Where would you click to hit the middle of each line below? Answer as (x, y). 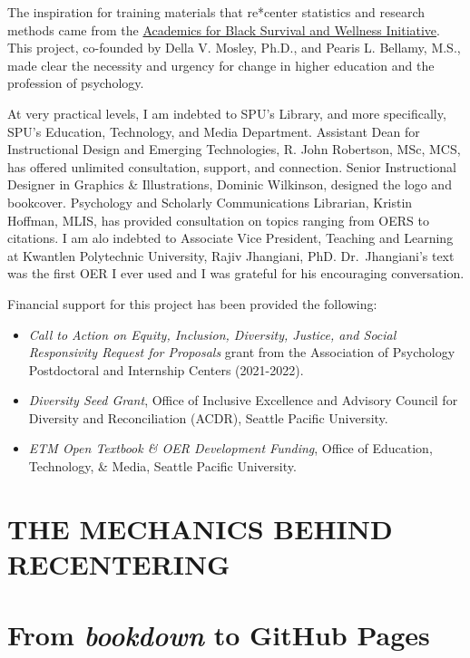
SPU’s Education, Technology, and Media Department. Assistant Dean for (214, 131)
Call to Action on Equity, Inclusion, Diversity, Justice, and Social (212, 334)
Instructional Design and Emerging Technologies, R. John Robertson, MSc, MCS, (234, 149)
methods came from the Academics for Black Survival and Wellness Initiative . (224, 29)
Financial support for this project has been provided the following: (192, 303)
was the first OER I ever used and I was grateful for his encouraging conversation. (236, 273)
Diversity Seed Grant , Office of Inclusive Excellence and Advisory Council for (243, 400)
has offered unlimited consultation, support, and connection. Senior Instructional (232, 166)
